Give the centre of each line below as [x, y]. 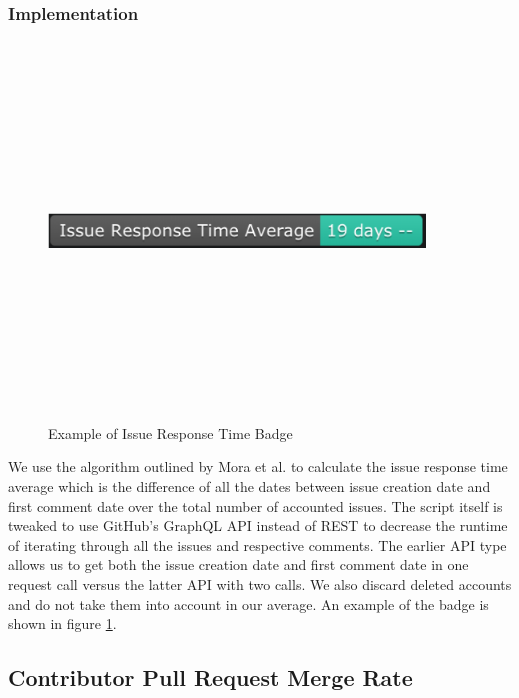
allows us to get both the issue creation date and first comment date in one [238, 564]
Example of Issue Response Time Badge [170, 432]
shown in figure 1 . [62, 623]
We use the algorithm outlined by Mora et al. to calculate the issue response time [258, 466]
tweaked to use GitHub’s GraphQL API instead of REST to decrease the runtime [258, 525]
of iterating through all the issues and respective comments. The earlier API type [257, 544]
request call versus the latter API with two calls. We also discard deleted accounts [260, 583]
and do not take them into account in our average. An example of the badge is [248, 603]
